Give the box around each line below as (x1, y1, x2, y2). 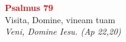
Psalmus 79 (5, 1, 54, 13)
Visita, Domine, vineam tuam (5, 13, 116, 26)
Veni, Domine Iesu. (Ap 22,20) (5, 25, 121, 38)
